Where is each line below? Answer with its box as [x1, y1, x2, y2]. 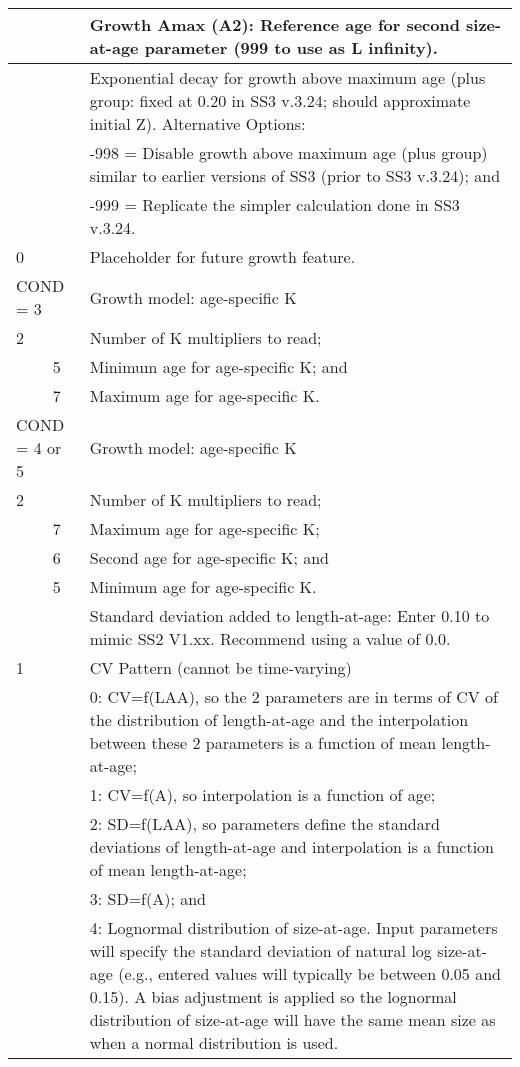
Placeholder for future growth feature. [89, 245, 356, 268]
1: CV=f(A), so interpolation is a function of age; [89, 783, 436, 806]
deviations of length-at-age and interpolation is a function [89, 835, 495, 858]
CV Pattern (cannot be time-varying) [89, 656, 352, 679]
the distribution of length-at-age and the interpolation [89, 708, 469, 731]
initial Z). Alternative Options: [89, 112, 306, 135]
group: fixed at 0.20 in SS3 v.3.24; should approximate [89, 89, 471, 112]
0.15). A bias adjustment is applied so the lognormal [89, 985, 457, 1008]
